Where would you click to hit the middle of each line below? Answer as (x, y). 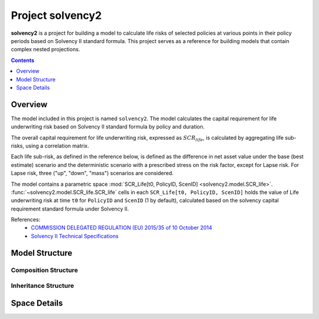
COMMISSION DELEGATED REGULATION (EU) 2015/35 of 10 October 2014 (122, 228)
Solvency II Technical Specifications (75, 236)
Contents (23, 60)
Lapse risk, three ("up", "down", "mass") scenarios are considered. (92, 173)
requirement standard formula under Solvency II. (70, 209)
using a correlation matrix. (57, 146)
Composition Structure (44, 270)
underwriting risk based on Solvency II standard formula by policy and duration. (108, 127)
